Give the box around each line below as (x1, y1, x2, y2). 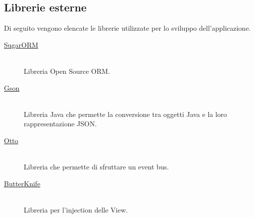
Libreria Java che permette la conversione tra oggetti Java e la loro (24, 109, 227, 119)
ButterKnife (4, 178, 41, 188)
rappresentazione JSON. (24, 118, 97, 129)
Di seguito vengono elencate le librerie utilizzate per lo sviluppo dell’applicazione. (4, 23, 251, 33)
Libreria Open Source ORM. (24, 65, 110, 76)
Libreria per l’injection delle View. (24, 204, 128, 215)
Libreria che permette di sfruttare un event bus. (24, 162, 169, 172)
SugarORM (4, 39, 39, 50)
